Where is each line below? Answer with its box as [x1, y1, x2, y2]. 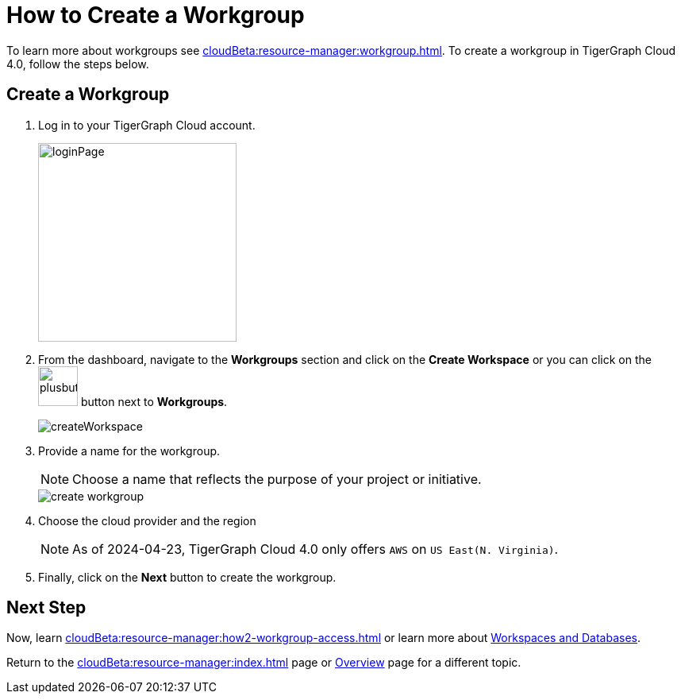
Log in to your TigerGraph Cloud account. [38, 118, 256, 132]
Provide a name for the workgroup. [38, 443, 221, 458]
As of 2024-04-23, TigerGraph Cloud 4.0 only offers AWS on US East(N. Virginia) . [72, 540, 559, 557]
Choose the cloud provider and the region [38, 513, 256, 528]
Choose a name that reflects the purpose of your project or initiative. [72, 470, 482, 487]
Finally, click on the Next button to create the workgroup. [38, 570, 337, 584]
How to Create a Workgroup [6, 2, 305, 29]
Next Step [6, 598, 87, 618]
